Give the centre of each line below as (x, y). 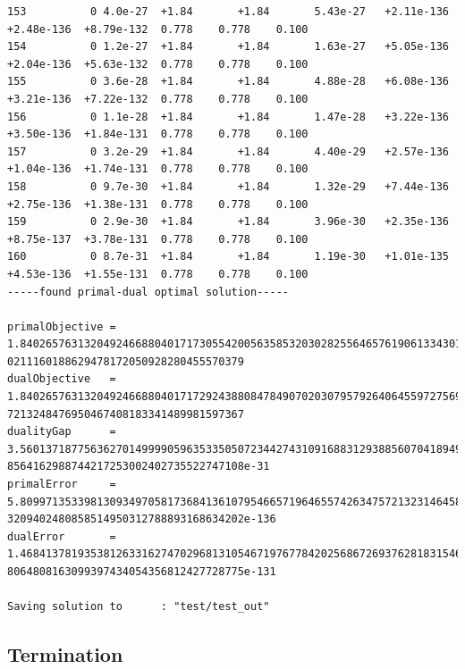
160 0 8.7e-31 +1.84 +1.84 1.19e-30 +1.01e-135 (228, 257)
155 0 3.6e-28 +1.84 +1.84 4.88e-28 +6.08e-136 (228, 82)
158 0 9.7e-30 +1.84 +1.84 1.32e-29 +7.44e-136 (228, 186)
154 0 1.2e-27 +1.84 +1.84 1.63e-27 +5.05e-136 (228, 47)
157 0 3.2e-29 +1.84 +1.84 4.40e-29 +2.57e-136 (228, 151)
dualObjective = (62, 379)
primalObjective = (62, 326)
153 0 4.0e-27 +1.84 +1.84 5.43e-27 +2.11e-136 (228, 12)
